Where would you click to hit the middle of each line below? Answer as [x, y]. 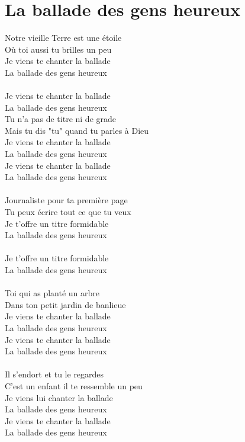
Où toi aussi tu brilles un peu [58, 49]
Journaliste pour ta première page [66, 200]
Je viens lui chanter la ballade [59, 397]
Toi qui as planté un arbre [52, 293]
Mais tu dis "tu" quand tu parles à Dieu [77, 130]
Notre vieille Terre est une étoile [63, 38]
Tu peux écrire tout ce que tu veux [68, 212]
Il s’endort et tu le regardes [54, 374]
